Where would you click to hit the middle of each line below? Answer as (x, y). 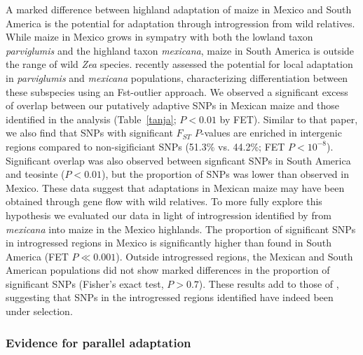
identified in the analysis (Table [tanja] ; (91, 119)
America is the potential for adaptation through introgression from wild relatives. (180, 23)
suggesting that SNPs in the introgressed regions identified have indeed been (170, 297)
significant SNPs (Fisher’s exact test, (85, 283)
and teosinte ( (35, 174)
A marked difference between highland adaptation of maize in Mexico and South (179, 9)
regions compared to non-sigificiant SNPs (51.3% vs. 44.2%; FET (145, 146)
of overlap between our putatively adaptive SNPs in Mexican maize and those (173, 105)
